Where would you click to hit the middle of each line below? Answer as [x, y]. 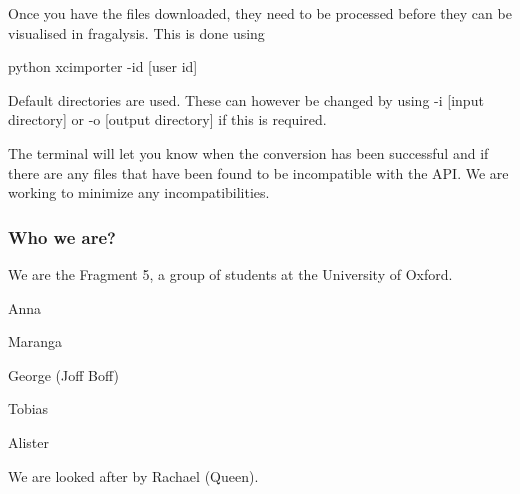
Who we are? [62, 236]
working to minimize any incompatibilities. [139, 192]
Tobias [28, 408]
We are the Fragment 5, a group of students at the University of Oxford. [230, 273]
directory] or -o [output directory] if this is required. [167, 119]
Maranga [35, 341]
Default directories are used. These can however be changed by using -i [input [246, 99]
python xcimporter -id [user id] [103, 66]
